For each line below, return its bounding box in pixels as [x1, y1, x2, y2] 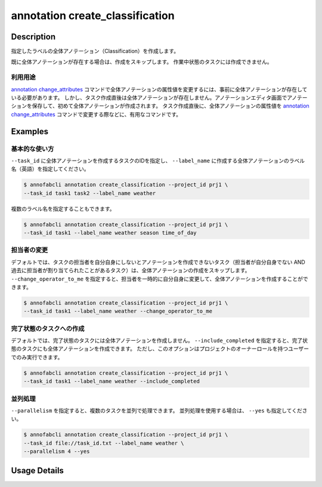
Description [11, 32, 56, 42]
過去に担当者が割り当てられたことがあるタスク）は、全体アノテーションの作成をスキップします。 [11, 267, 250, 274]
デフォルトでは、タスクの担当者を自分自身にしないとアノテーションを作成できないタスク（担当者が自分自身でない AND [11, 258, 305, 266]
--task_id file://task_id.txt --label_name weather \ [23, 439, 184, 446]
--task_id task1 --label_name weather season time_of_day [23, 230, 197, 236]
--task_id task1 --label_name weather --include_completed [23, 378, 200, 385]
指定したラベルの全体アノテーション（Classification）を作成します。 [11, 48, 179, 55]
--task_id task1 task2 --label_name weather [23, 190, 156, 196]
